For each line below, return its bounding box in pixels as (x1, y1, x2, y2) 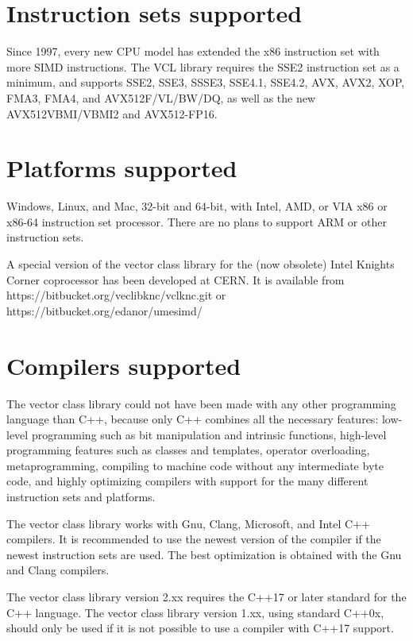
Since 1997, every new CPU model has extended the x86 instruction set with (6, 43, 380, 60)
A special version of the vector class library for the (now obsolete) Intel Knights (6, 256, 395, 272)
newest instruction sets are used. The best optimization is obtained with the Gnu (6, 546, 402, 562)
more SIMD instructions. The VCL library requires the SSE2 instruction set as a (6, 58, 399, 75)
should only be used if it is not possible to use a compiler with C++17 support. (6, 620, 394, 636)
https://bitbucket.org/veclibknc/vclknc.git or (6, 287, 226, 303)
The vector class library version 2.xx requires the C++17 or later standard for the (6, 589, 407, 605)
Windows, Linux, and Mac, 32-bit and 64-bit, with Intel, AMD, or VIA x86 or (6, 198, 388, 214)
